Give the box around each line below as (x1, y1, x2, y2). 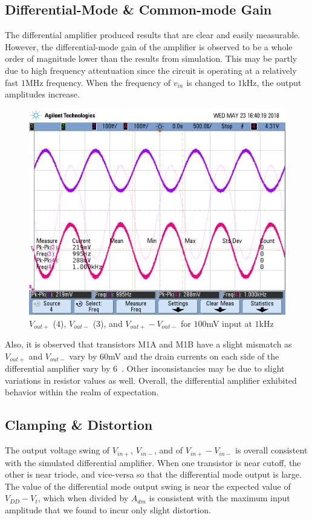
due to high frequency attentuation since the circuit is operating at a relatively (5, 64, 297, 76)
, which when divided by (37, 492, 129, 504)
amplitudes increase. (5, 88, 80, 100)
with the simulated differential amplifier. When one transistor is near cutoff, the (5, 456, 301, 469)
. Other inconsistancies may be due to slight (122, 362, 285, 375)
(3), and (93, 317, 123, 329)
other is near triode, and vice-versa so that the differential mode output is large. (5, 468, 302, 481)
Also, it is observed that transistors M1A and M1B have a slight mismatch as (5, 338, 292, 351)
